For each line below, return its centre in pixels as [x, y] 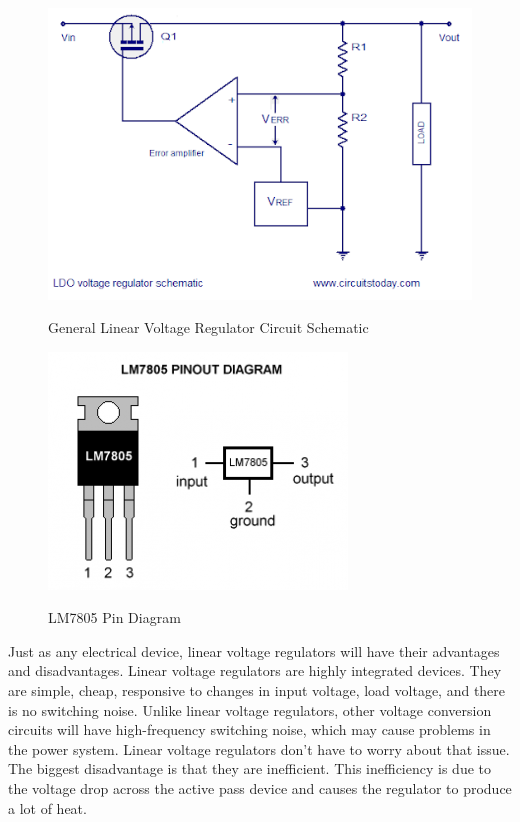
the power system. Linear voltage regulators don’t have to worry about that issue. [259, 748]
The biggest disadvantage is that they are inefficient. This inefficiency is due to [249, 768]
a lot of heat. [47, 807]
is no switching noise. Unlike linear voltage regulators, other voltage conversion [250, 709]
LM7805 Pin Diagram [114, 617]
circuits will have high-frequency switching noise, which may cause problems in [249, 729]
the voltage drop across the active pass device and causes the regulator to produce [260, 788]
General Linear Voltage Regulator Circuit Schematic [208, 327]
